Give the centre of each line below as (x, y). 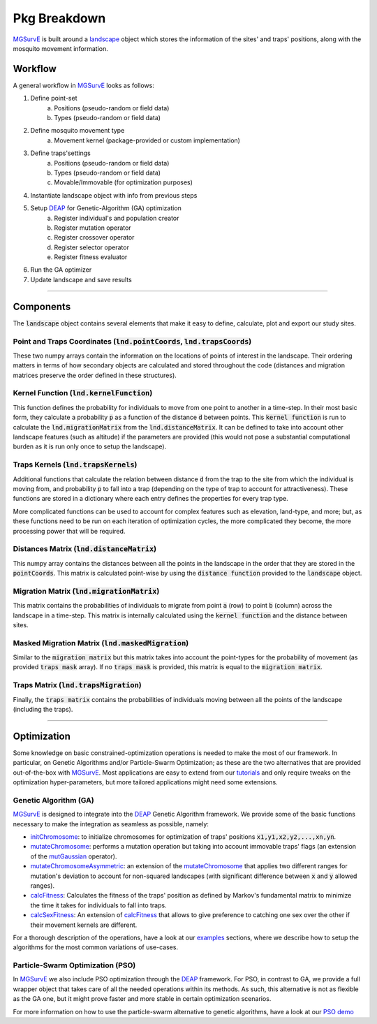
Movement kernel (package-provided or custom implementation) (147, 140)
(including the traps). (43, 710)
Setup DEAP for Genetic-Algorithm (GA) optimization (106, 208)
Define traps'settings (60, 153)
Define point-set (54, 98)
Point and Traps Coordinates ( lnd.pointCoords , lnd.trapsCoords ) (132, 341)
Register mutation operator (93, 228)
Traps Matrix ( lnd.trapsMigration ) (77, 685)
